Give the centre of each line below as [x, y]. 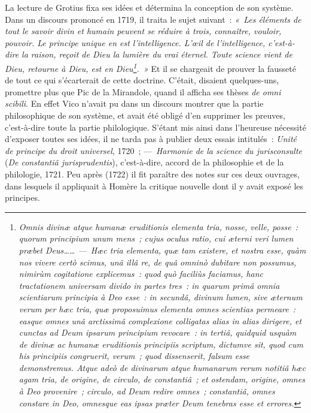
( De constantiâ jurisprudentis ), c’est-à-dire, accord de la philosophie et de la [144, 162]
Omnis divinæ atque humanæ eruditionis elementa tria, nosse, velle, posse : [158, 226]
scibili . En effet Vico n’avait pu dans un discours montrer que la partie [134, 103]
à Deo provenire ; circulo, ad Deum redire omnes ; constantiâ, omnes [147, 391]
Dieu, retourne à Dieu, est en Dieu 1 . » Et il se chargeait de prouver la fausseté [150, 67]
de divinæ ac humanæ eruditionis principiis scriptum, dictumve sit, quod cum [161, 344]
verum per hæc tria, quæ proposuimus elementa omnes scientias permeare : [157, 308]
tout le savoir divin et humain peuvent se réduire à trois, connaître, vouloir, [143, 31]
